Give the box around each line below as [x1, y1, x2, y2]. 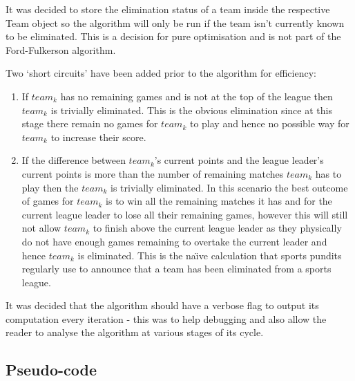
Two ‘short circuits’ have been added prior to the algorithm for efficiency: [6, 66, 316, 80]
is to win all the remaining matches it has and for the [106, 194, 332, 208]
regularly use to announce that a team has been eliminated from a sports [21, 261, 332, 276]
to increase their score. [50, 129, 146, 144]
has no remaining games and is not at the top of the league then [60, 89, 333, 103]
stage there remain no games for [21, 116, 158, 131]
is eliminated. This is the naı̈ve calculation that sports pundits [77, 248, 342, 262]
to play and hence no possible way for [189, 116, 349, 131]
